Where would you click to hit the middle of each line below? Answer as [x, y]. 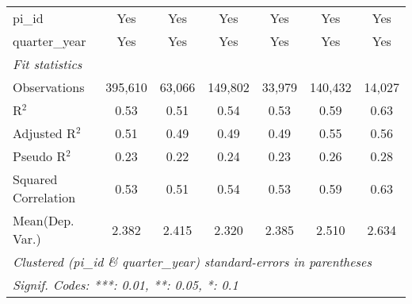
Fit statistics [48, 64]
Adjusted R [44, 133]
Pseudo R [40, 156]
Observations [49, 87]
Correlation [44, 197]
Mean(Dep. [44, 220]
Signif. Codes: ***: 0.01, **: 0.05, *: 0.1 [126, 285]
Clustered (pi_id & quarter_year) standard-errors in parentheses [193, 262]
